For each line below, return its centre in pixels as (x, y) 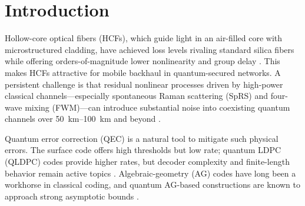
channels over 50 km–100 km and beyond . (83, 119)
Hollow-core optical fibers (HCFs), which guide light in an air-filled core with (144, 38)
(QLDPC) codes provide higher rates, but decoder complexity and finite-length (147, 162)
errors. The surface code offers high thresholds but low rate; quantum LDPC (143, 150)
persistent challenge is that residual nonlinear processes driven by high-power (144, 84)
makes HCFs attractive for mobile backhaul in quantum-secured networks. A (143, 72)
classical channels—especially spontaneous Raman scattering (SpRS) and (137, 96)
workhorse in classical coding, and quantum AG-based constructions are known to (152, 185)
